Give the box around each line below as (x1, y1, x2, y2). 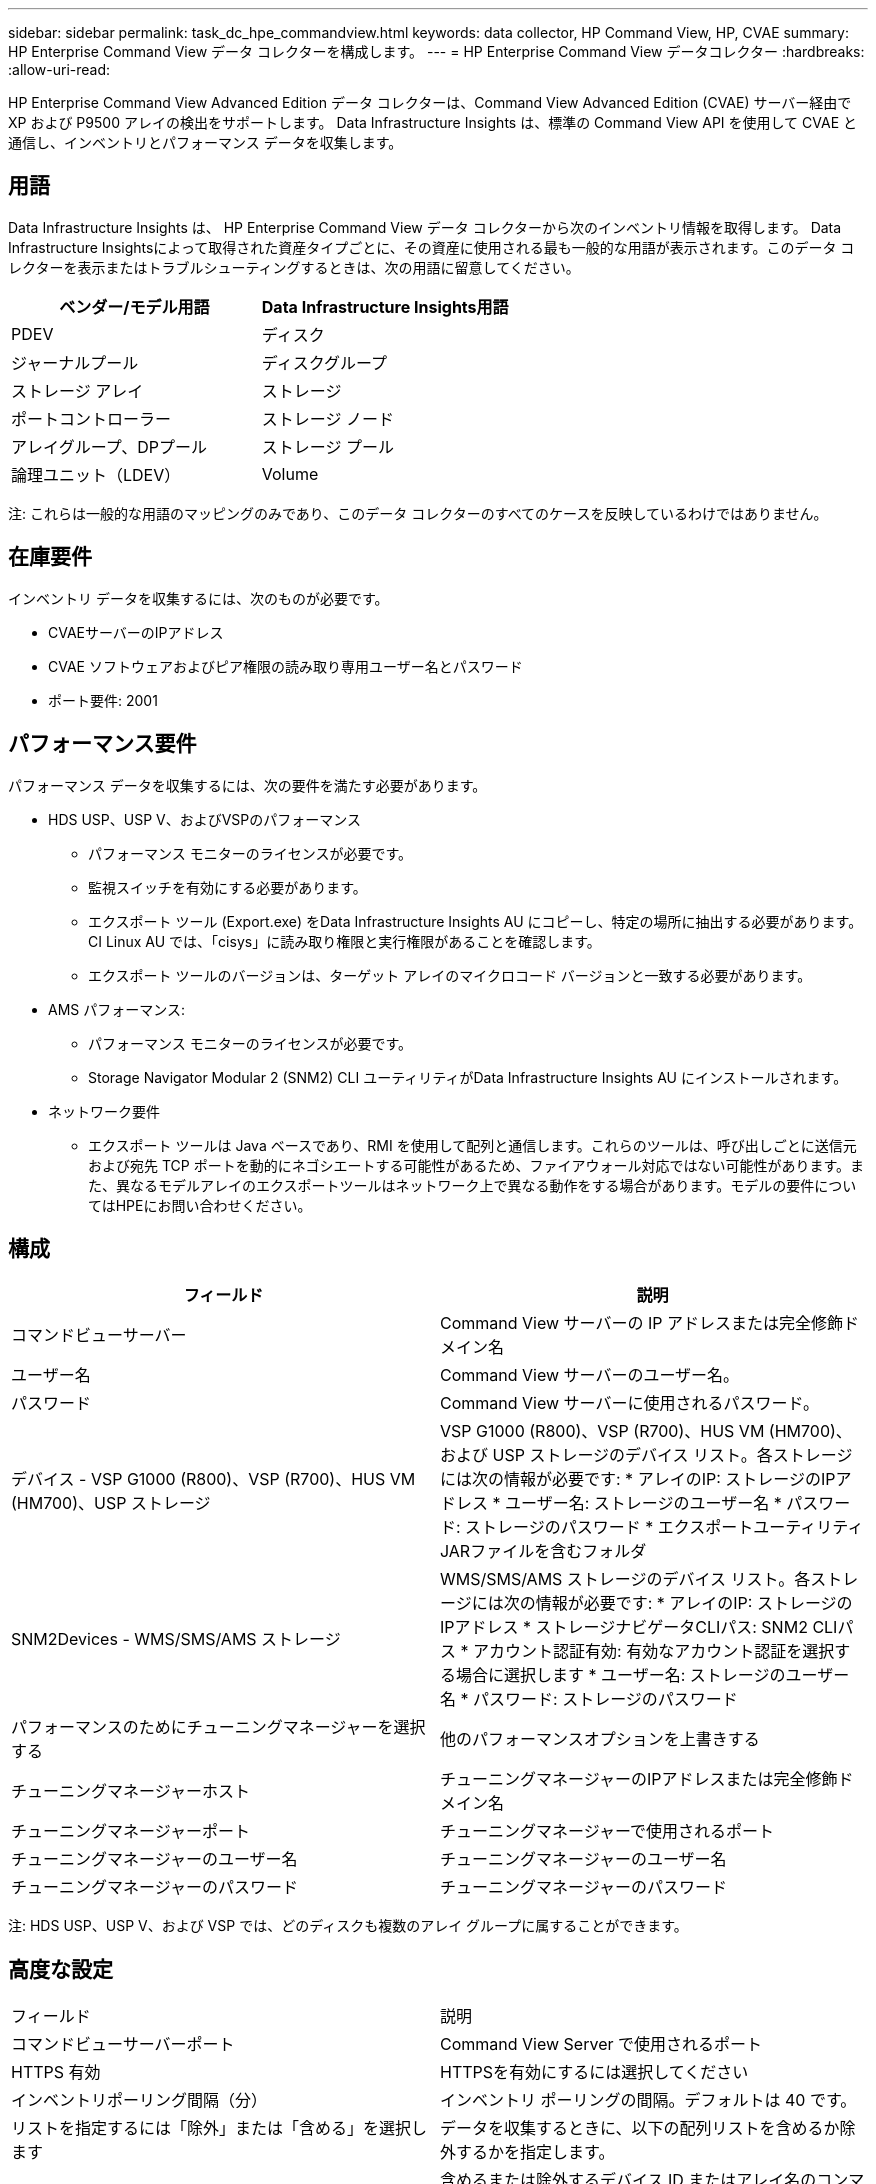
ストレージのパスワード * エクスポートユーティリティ (465, 1517, 864, 1538)
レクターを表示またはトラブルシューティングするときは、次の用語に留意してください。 (8, 258, 580, 276)
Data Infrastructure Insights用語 (261, 296, 509, 317)
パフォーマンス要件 (8, 731, 197, 757)
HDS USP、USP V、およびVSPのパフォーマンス (48, 810, 362, 828)
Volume (261, 463, 319, 484)
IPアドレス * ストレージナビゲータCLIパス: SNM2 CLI (440, 1617, 838, 1638)
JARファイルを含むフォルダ (440, 1541, 647, 1562)
